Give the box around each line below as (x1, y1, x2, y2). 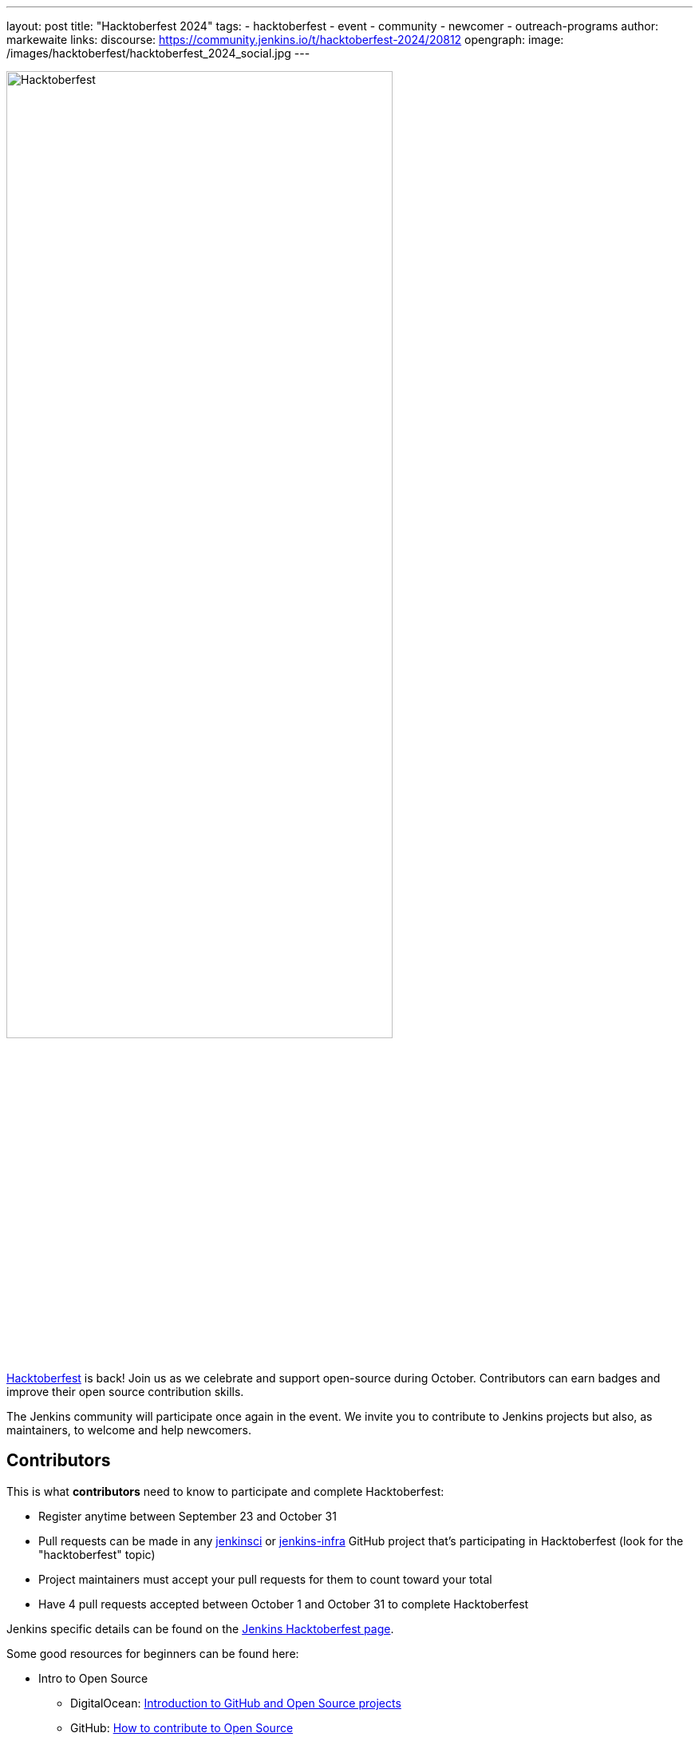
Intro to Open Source (38, 1671, 148, 1685)
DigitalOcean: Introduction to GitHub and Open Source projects (70, 1695, 401, 1710)
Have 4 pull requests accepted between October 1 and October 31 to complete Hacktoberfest (38, 1596, 529, 1611)
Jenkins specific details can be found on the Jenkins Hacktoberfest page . (6, 1621, 394, 1636)
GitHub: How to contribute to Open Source (70, 1720, 294, 1735)
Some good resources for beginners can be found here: (6, 1646, 299, 1660)
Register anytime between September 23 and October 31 (38, 1509, 337, 1523)
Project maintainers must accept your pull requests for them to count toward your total (38, 1572, 492, 1586)
